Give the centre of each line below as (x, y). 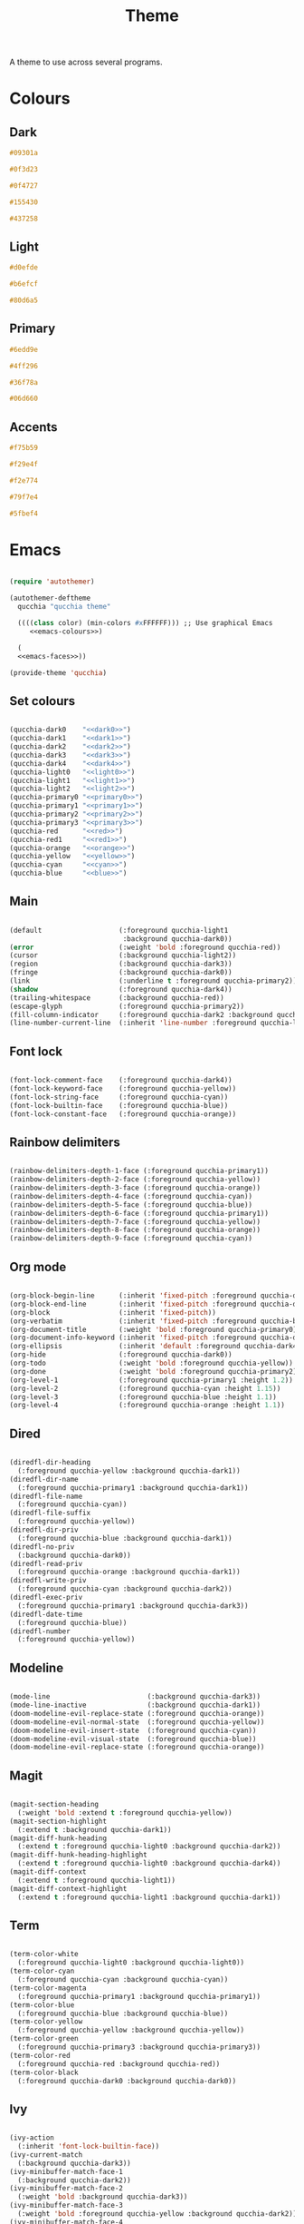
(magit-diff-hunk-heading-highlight (78, 1855)
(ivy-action (32, 2138)
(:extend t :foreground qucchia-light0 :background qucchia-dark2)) (149, 1847)
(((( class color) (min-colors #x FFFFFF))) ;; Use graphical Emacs (145, 623)
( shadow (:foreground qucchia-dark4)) (121, 989)
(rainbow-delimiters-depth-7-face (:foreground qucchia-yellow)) (135, 1221)
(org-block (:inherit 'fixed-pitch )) (113, 1312)
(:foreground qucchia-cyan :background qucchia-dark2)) (125, 1589)
